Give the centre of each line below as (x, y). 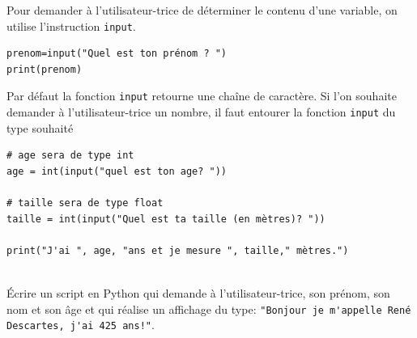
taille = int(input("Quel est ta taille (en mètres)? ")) (166, 219)
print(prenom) (45, 69)
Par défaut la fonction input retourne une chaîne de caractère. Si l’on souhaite (202, 96)
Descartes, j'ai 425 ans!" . (81, 325)
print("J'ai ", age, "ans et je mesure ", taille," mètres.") (178, 250)
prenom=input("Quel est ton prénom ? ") (117, 54)
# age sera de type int (70, 156)
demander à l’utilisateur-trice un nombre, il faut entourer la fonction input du (201, 112)
